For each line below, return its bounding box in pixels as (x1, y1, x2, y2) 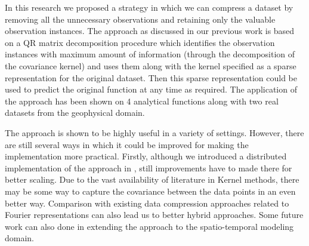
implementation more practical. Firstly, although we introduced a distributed (5, 150, 287, 162)
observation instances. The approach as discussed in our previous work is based (5, 24, 295, 37)
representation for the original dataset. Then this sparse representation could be (5, 71, 297, 84)
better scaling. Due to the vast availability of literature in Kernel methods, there (5, 173, 299, 186)
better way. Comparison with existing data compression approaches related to (5, 196, 289, 209)
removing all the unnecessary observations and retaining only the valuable (5, 13, 276, 25)
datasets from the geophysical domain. (5, 106, 145, 119)
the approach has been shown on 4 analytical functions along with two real (5, 94, 279, 107)
